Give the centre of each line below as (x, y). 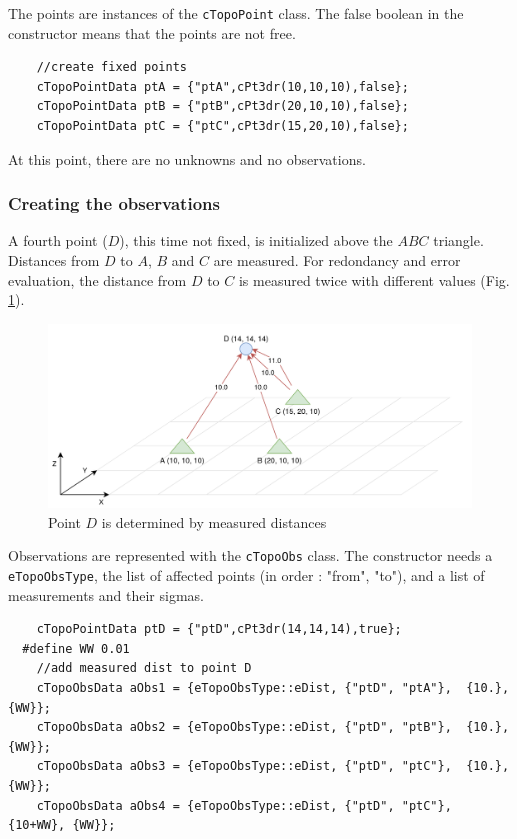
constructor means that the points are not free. (152, 32)
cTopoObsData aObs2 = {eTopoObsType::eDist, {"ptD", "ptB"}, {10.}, (273, 727)
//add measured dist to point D (144, 668)
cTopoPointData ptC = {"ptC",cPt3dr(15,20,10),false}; (222, 126)
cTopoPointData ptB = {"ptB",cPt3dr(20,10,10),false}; (222, 106)
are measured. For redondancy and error (337, 260)
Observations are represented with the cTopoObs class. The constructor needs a (250, 555)
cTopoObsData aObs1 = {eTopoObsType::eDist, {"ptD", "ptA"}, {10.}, (273, 687)
